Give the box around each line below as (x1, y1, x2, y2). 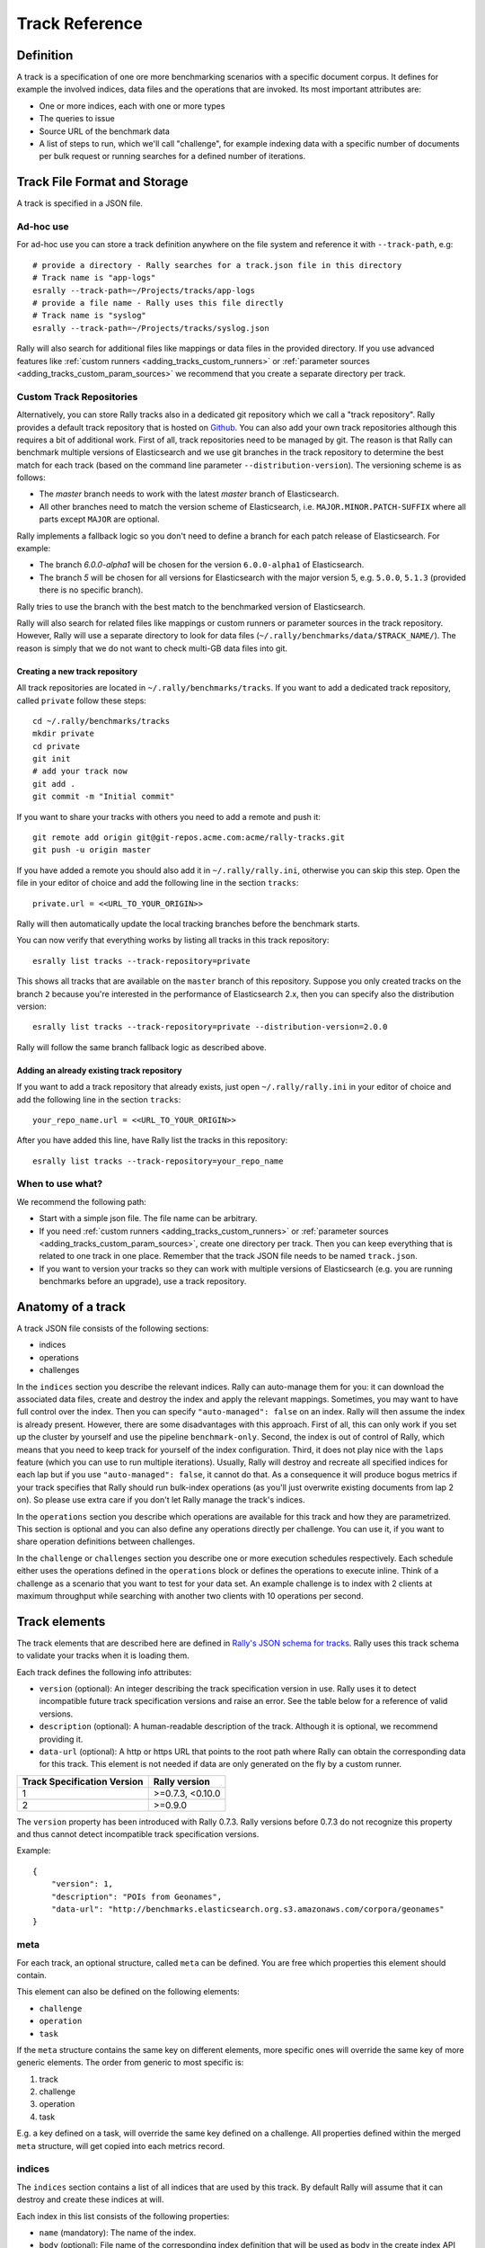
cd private (32, 741, 81, 751)
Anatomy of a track (16, 1299, 126, 1315)
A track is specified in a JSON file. (16, 198, 144, 209)
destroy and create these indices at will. (16, 2194, 164, 2205)
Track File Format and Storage (16, 174, 189, 190)
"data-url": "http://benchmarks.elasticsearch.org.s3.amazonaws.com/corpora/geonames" (50, 1905, 445, 1914)
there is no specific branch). (39, 584, 144, 595)
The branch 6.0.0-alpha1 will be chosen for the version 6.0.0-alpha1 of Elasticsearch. (39, 559, 365, 570)
